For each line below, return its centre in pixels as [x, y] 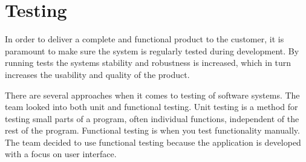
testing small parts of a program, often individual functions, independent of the [152, 118]
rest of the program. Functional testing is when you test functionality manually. [152, 130]
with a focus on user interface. [61, 154]
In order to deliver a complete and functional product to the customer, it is [145, 39]
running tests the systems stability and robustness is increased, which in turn [148, 63]
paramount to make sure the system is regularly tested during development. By [152, 50]
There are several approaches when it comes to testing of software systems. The [152, 95]
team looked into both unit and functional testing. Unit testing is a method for [151, 107]
